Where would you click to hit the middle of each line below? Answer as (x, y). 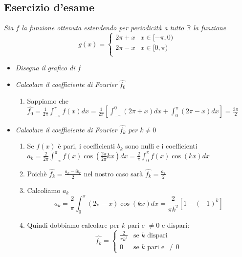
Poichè (37, 173)
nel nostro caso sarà (113, 173)
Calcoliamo (44, 190)
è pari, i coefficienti (86, 146)
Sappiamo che (48, 100)
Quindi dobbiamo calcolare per (73, 225)
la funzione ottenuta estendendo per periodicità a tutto (103, 28)
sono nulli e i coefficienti (161, 146)
